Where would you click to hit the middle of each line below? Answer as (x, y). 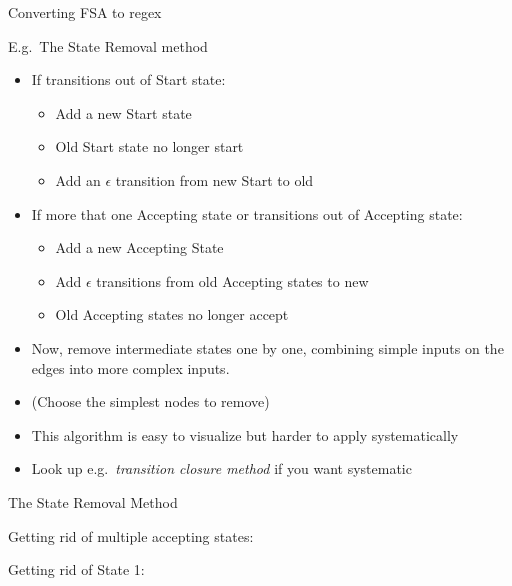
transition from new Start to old (214, 179)
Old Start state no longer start (149, 146)
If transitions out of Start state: (128, 79)
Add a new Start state (123, 112)
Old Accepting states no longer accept (172, 314)
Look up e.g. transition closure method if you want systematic (221, 468)
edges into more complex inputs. (130, 367)
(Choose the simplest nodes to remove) (150, 401)
